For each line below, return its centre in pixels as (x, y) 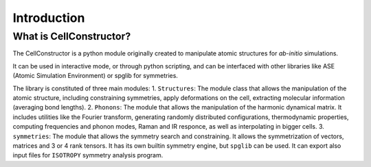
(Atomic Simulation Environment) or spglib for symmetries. (95, 76)
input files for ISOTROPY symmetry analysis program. (88, 155)
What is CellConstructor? (72, 36)
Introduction (49, 18)
